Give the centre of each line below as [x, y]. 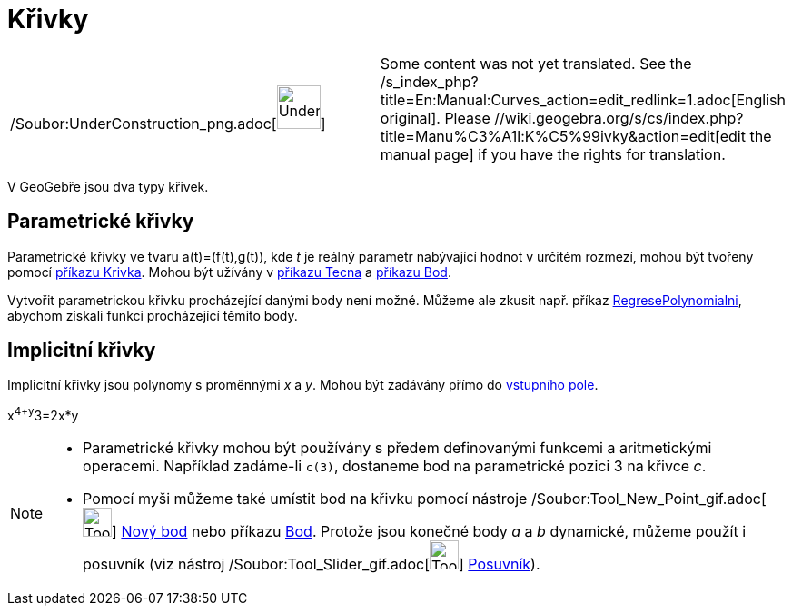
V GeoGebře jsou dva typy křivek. [108, 186]
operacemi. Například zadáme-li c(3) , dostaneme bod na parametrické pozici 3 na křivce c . [395, 466]
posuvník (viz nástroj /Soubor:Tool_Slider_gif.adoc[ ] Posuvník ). [312, 564]
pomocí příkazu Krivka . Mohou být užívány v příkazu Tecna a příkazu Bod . [229, 272]
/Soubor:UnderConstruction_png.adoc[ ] [168, 123]
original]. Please [435, 118]
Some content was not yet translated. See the [536, 63]
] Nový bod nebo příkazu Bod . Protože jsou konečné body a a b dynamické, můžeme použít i [429, 532]
